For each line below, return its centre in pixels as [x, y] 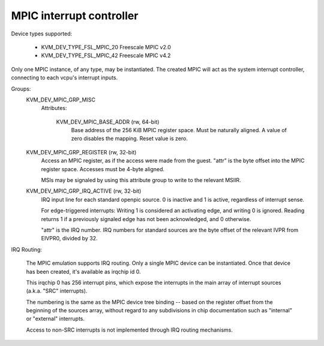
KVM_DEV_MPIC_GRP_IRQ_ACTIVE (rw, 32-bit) [84, 191]
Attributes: [54, 108]
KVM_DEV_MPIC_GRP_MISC [61, 100]
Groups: [21, 89]
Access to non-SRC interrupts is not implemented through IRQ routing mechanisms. [130, 330]
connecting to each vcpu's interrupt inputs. [64, 77]
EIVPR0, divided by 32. [70, 238]
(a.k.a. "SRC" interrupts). [57, 291]
